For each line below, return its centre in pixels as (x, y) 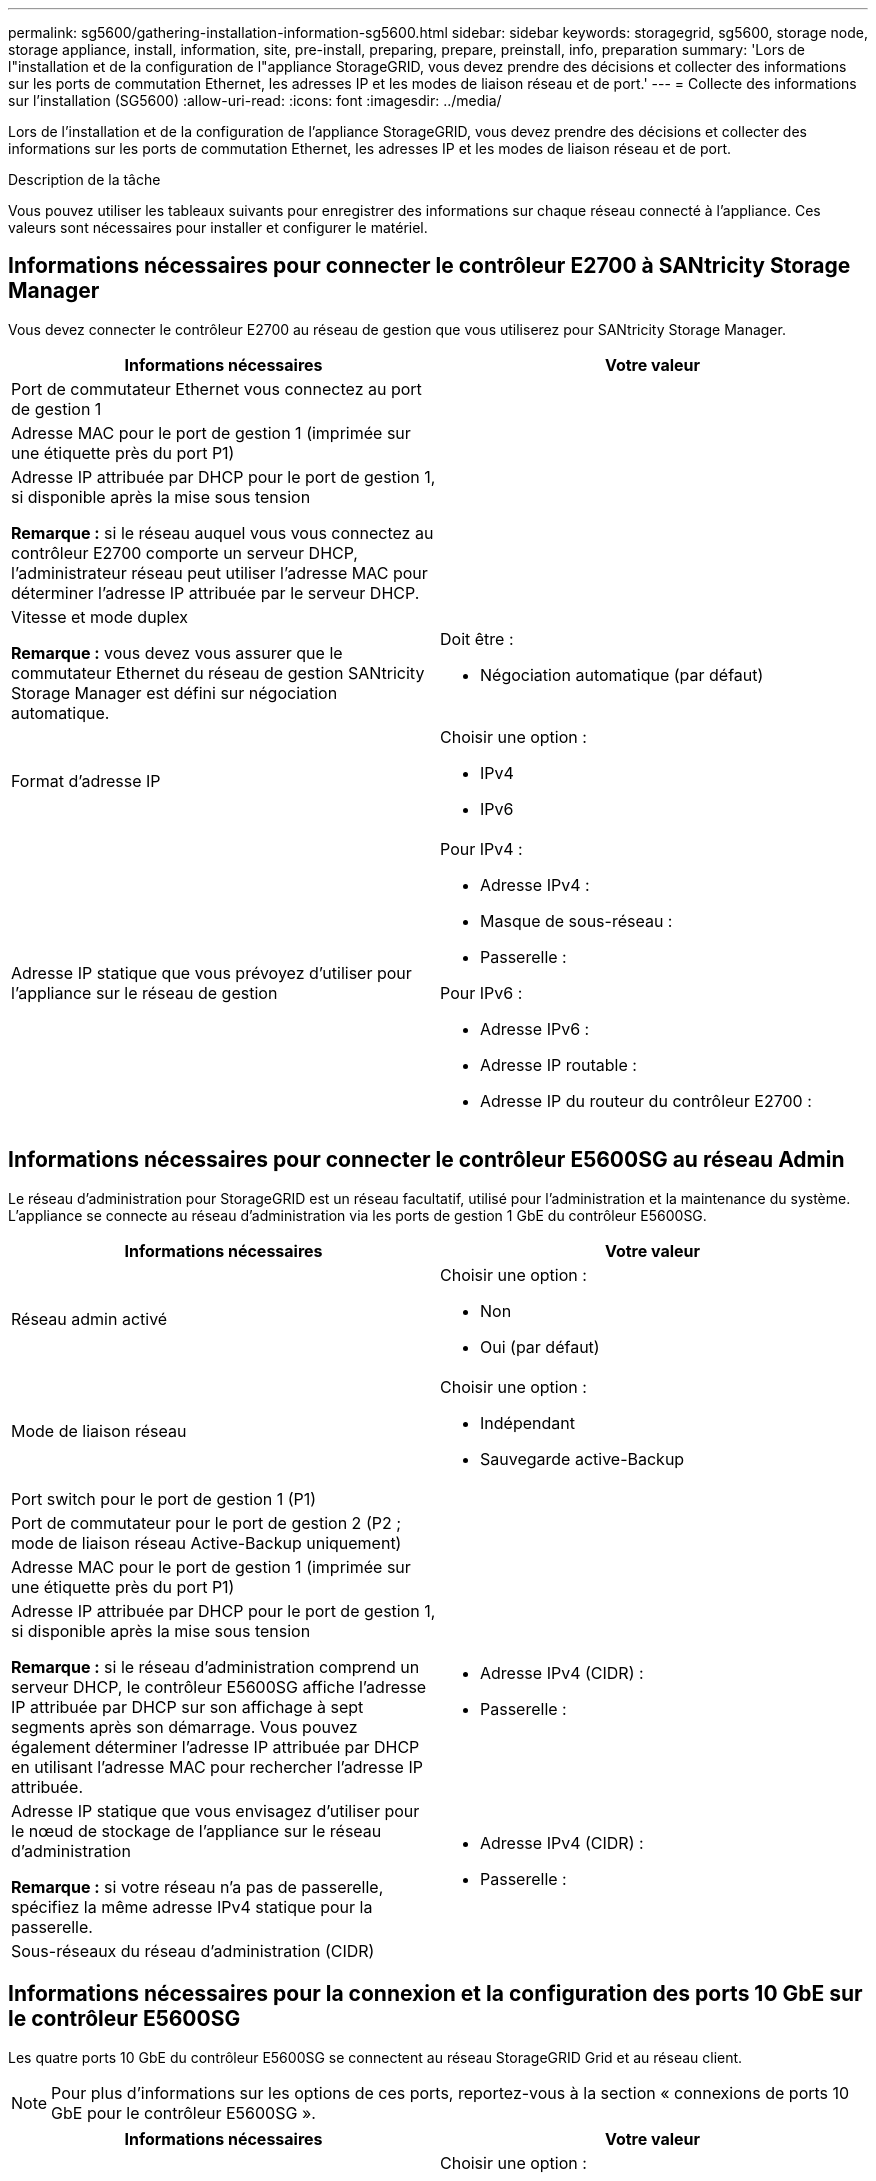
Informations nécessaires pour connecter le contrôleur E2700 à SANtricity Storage (429, 266)
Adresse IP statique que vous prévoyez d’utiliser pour (211, 972)
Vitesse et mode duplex (99, 616)
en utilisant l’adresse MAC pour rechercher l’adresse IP (217, 1766)
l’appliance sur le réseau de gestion (144, 992)
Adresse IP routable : (558, 1064)
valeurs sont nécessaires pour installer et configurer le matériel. (218, 227)
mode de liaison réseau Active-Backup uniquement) (206, 1542)
